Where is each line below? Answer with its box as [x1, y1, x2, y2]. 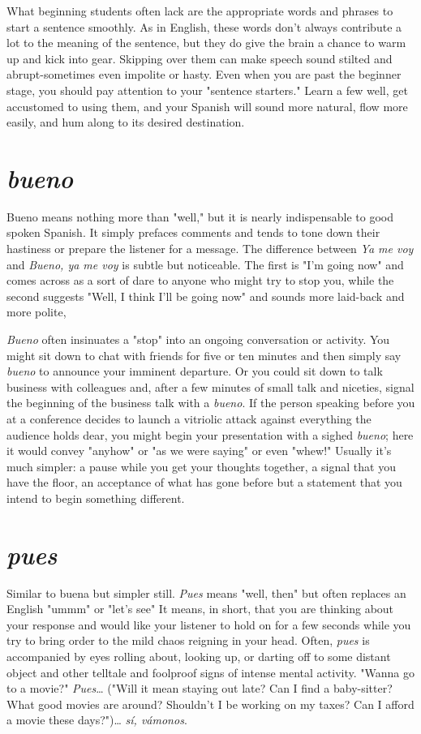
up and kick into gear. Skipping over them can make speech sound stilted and [6, 49, 393, 67]
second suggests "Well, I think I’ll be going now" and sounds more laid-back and [6, 287, 405, 304]
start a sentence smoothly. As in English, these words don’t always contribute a [6, 18, 402, 35]
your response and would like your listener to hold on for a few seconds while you [6, 616, 411, 633]
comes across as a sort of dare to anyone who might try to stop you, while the [6, 272, 394, 289]
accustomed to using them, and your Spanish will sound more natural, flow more [6, 97, 408, 114]
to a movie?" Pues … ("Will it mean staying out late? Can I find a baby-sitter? [6, 680, 393, 697]
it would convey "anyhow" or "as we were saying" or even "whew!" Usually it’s [6, 442, 392, 459]
